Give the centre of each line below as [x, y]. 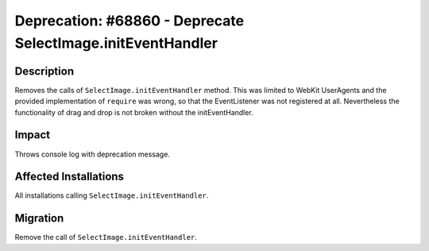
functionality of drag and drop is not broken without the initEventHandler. [134, 112]
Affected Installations [70, 177]
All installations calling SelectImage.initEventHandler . [112, 195]
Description [44, 71]
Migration [39, 218]
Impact [33, 135]
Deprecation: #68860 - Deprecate [129, 21]
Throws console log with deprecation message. [93, 154]
